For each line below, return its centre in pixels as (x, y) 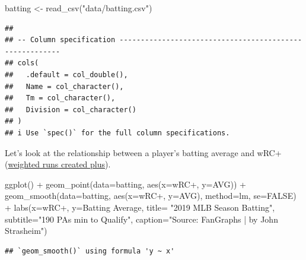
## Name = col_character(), (64, 86)
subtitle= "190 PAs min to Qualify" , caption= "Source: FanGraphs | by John (141, 219)
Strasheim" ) (26, 231)
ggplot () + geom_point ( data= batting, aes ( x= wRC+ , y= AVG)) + (125, 184)
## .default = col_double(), (66, 74)
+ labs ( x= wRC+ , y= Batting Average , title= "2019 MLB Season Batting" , (140, 207)
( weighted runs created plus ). (58, 164)
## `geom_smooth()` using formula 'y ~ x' (90, 251)
